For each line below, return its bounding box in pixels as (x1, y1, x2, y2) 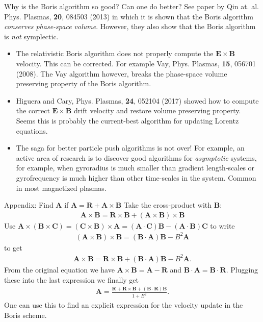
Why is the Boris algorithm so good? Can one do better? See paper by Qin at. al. (4, 1, 259, 11)
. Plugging (226, 264, 258, 275)
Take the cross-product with (123, 200, 212, 210)
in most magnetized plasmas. (16, 182, 107, 193)
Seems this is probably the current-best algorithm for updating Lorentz (16, 115, 239, 126)
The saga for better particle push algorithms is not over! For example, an (16, 142, 245, 153)
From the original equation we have (4, 264, 115, 275)
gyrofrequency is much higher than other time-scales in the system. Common (16, 172, 256, 183)
